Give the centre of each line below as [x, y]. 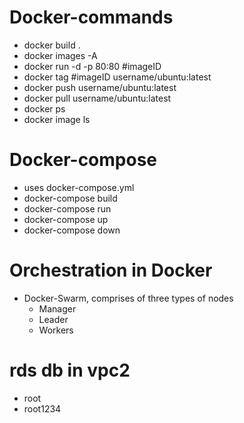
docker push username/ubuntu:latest [100, 87]
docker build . [52, 45]
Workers [56, 330]
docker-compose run [67, 208]
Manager [57, 308]
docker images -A [60, 55]
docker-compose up [66, 219]
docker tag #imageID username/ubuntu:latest [117, 77]
